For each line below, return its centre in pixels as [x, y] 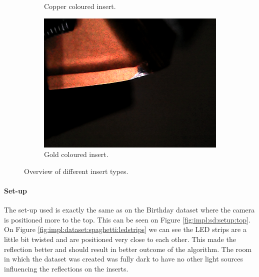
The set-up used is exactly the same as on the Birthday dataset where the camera [129, 210]
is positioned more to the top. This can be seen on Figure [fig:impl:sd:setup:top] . [127, 219]
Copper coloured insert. [80, 6]
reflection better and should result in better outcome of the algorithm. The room [128, 249]
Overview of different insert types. [76, 171]
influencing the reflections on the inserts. [66, 268]
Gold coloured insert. [76, 154]
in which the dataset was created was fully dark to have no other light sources [124, 259]
